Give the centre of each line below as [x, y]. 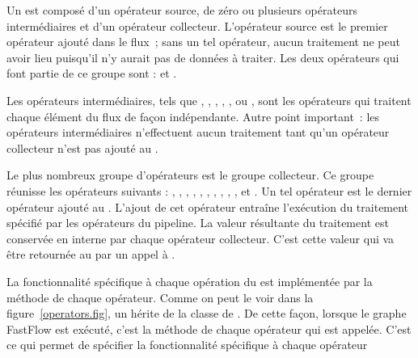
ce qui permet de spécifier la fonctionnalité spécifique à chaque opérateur [187, 345]
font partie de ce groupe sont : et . [92, 73]
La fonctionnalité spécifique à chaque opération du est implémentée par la [190, 281]
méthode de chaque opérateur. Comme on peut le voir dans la [160, 297]
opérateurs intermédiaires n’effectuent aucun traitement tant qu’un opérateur [198, 132]
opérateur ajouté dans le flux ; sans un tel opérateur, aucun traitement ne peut [203, 42]
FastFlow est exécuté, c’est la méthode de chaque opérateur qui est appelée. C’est [209, 329]
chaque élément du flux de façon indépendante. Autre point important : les [193, 116]
